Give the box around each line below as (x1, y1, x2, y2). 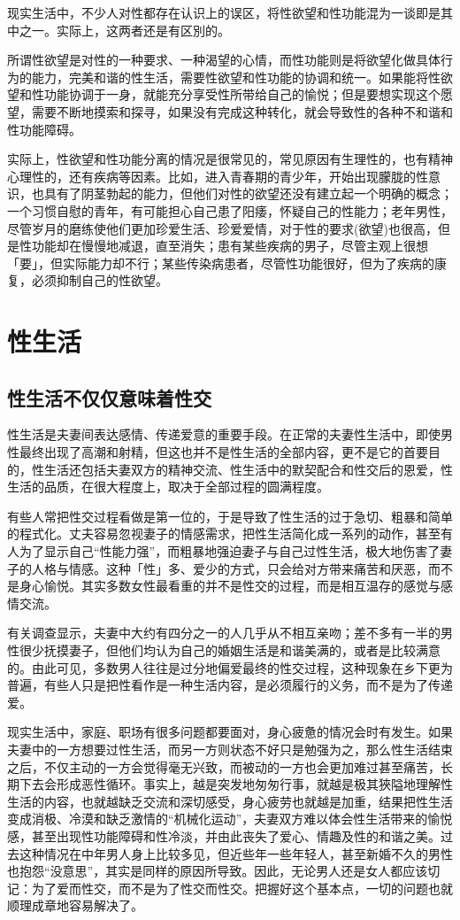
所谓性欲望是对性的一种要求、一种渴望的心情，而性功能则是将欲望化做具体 (7, 50, 441, 69)
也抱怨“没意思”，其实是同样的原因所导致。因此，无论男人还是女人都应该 (7, 862, 428, 880)
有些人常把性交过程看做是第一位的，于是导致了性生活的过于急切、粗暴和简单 (7, 506, 453, 525)
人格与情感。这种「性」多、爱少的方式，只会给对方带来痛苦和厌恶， (31, 559, 428, 577)
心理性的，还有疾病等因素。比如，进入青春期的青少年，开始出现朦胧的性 (7, 166, 428, 185)
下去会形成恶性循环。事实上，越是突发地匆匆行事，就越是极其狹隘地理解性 (19, 775, 453, 793)
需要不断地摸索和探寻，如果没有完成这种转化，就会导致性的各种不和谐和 (31, 102, 453, 120)
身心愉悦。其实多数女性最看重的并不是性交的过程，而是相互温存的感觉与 (19, 576, 441, 595)
